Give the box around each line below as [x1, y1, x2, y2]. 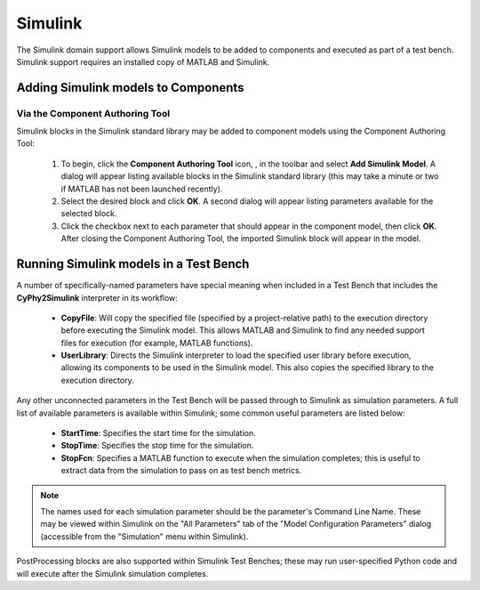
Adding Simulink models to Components [16, 80, 244, 95]
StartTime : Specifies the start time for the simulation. [60, 428, 257, 439]
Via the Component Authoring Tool [16, 107, 171, 119]
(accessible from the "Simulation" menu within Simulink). [40, 530, 249, 542]
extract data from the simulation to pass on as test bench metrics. [60, 465, 302, 476]
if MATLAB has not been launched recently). [60, 183, 223, 194]
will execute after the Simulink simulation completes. [16, 568, 209, 578]
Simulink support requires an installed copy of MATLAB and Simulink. [16, 56, 270, 67]
